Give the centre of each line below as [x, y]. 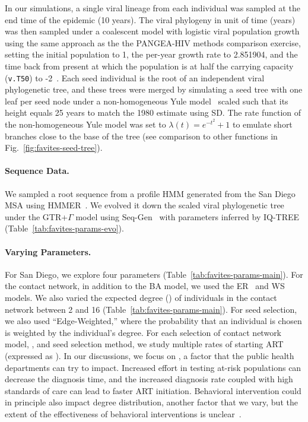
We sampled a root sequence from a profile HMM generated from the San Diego [150, 193]
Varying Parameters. [48, 251]
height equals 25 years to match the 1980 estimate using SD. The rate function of [153, 112]
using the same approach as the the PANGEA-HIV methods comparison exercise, [153, 42]
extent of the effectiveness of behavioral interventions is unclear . [123, 413]
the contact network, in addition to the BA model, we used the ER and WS [145, 286]
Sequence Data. [37, 171]
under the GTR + [36, 216]
